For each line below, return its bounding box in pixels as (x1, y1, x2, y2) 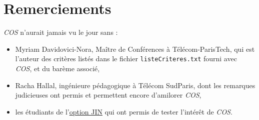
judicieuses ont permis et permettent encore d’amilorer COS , (15, 90, 201, 100)
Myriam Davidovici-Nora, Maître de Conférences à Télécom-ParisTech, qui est (15, 43, 255, 54)
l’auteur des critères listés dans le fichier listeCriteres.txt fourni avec (15, 53, 237, 64)
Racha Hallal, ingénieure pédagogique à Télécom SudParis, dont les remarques (15, 80, 255, 90)
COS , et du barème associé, (15, 63, 100, 73)
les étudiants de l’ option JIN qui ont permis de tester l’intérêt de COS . (15, 106, 232, 117)
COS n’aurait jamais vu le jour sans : (3, 27, 118, 37)
